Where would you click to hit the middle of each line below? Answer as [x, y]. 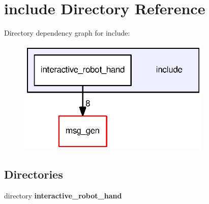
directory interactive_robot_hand [63, 196]
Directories [34, 174]
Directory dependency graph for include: [67, 33]
